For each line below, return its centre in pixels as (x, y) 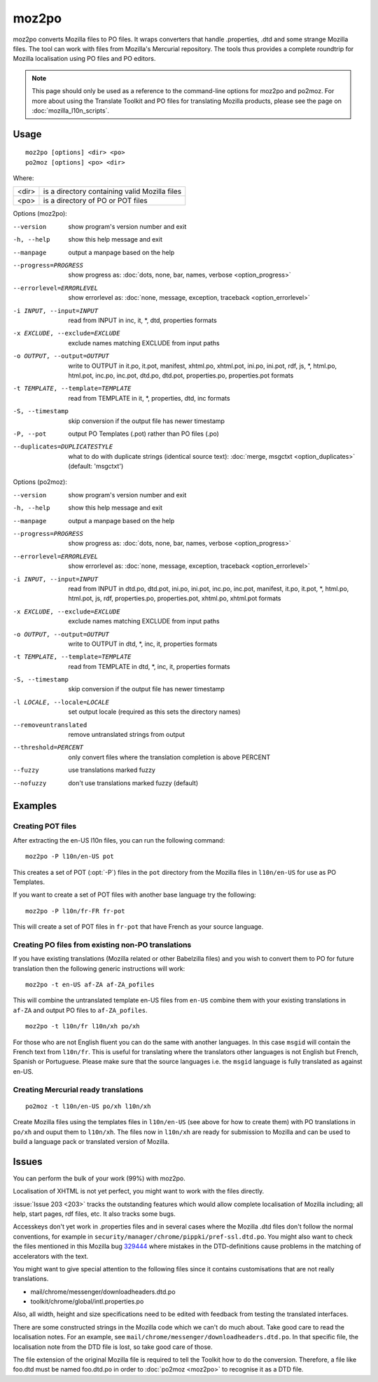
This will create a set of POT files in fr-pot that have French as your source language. (138, 927)
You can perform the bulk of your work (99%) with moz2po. (99, 1178)
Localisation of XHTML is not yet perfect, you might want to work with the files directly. (139, 1191)
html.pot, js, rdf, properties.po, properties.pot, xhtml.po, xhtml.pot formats (175, 598)
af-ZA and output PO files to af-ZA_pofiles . (80, 1010)
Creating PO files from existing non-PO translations (102, 944)
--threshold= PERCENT (48, 747)
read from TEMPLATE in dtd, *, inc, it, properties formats (149, 666)
